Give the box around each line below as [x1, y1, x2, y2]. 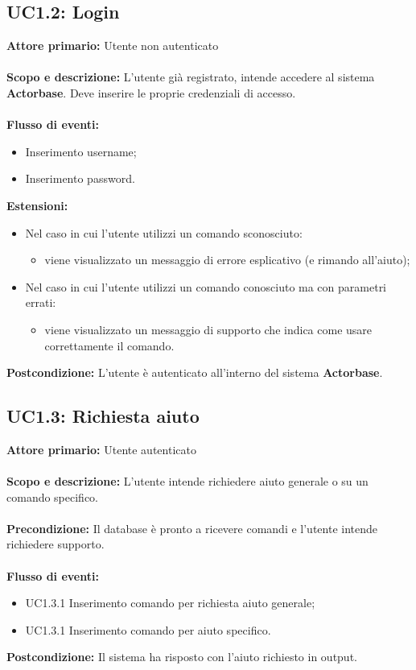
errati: [25, 294, 56, 311]
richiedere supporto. [6, 536, 105, 552]
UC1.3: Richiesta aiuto [6, 403, 200, 428]
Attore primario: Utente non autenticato [6, 37, 219, 54]
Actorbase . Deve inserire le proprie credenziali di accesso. [6, 84, 296, 101]
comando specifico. [6, 488, 99, 505]
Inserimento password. [25, 170, 135, 187]
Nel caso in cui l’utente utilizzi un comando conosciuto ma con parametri [25, 278, 387, 295]
